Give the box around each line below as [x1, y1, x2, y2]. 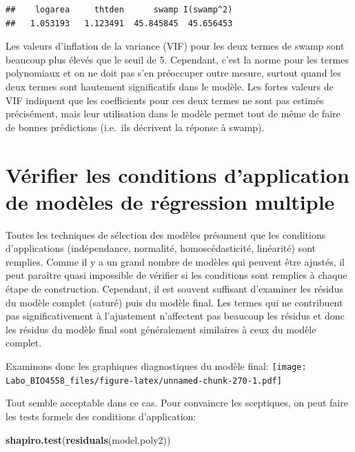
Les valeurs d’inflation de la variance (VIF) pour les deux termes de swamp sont [6, 39, 345, 53]
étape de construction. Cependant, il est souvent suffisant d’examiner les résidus [6, 282, 343, 296]
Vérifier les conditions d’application [6, 160, 349, 188]
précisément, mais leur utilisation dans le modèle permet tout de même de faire [6, 106, 341, 121]
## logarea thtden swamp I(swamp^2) [6, 5, 233, 14]
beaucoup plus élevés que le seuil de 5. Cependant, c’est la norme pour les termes [6, 52, 349, 66]
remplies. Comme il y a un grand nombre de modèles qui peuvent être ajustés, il [6, 254, 345, 268]
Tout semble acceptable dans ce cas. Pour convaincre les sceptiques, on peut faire [6, 395, 348, 410]
